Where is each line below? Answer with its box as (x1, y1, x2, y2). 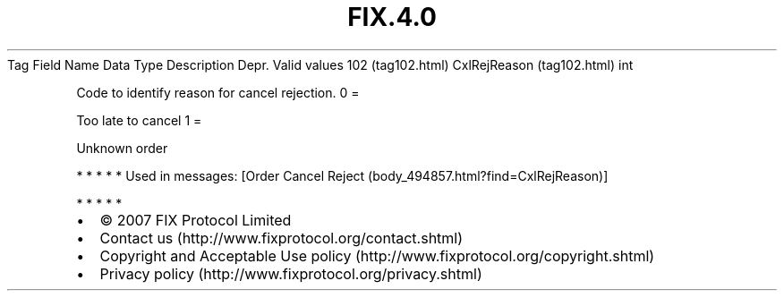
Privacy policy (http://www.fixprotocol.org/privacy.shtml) (99, 264, 482, 283)
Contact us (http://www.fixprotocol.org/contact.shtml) (99, 228, 464, 247)
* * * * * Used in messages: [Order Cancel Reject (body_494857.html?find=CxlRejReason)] (76, 167, 609, 183)
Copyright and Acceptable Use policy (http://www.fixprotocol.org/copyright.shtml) (99, 246, 655, 265)
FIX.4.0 (347, 2, 437, 32)
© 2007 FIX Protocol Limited (99, 210, 292, 229)
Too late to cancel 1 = (76, 112, 202, 128)
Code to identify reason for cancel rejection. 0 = (76, 84, 360, 100)
